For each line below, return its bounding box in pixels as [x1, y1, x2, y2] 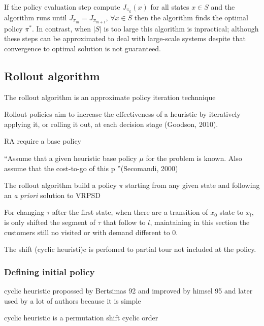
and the [211, 2, 235, 12]
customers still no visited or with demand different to [4, 226, 170, 237]
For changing [4, 207, 45, 217]
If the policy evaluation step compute [4, 2, 120, 12]
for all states [150, 2, 189, 12]
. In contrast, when [31, 23, 91, 34]
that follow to [103, 217, 146, 227]
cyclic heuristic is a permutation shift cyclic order [4, 312, 158, 323]
